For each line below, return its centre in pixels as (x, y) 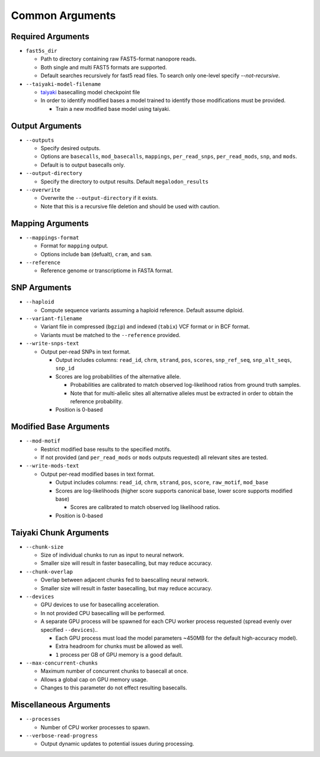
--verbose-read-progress (62, 735)
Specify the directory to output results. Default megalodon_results (124, 182)
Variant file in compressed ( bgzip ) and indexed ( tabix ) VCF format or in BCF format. (145, 327)
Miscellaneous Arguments (61, 705)
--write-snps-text (52, 343)
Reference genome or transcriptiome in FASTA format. (107, 271)
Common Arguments (63, 15)
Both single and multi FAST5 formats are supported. (104, 67)
